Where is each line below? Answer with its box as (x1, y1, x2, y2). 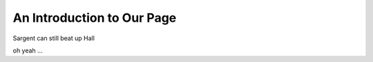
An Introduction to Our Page (12, 10, 177, 25)
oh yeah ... (12, 46, 43, 55)
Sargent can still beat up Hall (12, 34, 95, 42)
